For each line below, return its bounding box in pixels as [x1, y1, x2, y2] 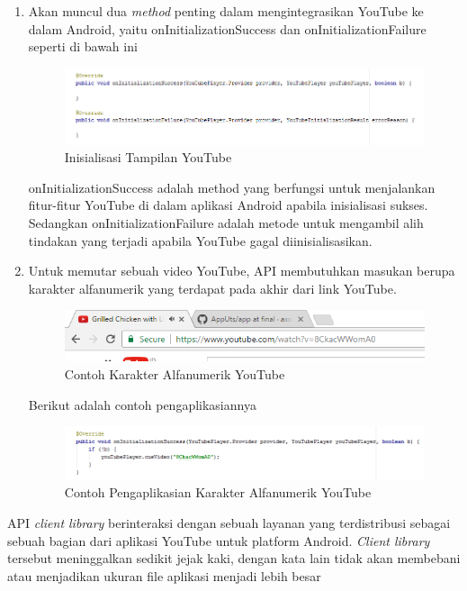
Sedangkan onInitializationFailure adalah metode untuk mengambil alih [28, 214, 424, 232]
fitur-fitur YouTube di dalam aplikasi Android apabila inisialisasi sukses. [28, 195, 428, 214]
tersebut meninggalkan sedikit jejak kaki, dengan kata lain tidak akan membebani [7, 549, 461, 568]
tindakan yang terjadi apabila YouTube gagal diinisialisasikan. [28, 231, 373, 250]
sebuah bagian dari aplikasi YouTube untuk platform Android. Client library [7, 531, 430, 550]
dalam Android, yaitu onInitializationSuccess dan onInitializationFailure [28, 19, 427, 38]
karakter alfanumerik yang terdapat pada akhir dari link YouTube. [28, 278, 397, 297]
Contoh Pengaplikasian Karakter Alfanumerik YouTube [64, 483, 372, 502]
